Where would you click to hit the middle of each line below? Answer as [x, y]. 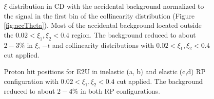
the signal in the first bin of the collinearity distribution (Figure [99, 15]
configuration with [31, 81]
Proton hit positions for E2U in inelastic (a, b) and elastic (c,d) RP [105, 71]
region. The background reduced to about [134, 34]
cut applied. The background [160, 81]
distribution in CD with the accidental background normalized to [107, 6]
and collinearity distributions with [103, 45]
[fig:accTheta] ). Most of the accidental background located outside [103, 25]
